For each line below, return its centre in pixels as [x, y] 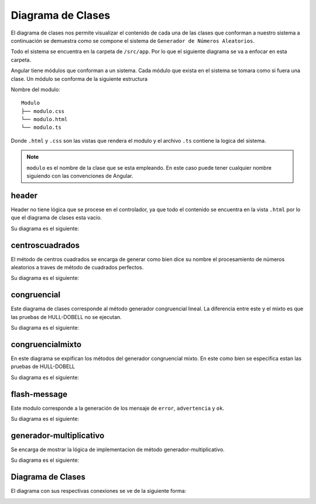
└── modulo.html [44, 119]
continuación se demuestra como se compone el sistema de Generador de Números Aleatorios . [133, 40]
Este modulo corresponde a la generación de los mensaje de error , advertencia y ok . [118, 408]
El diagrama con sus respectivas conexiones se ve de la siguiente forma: [99, 491]
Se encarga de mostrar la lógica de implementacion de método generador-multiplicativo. [118, 449]
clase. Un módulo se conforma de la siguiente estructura [79, 78]
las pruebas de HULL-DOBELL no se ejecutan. [66, 317]
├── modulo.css [43, 111]
